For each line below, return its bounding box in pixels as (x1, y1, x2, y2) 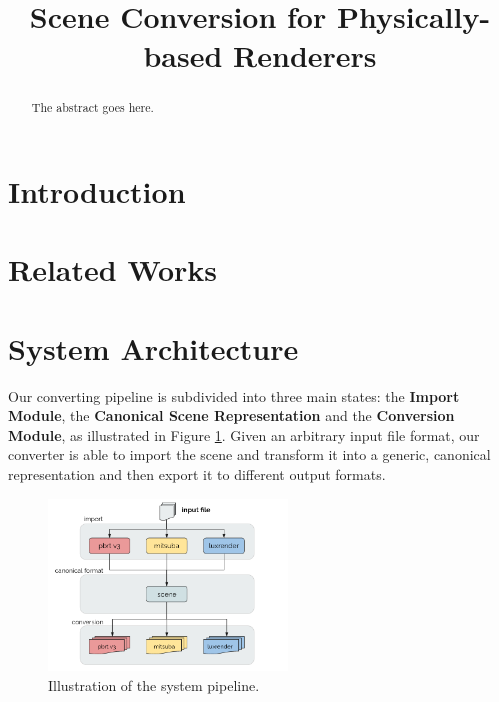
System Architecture (8, 327, 299, 368)
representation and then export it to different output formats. (8, 464, 386, 485)
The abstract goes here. (31, 99, 154, 116)
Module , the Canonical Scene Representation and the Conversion (8, 405, 455, 426)
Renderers (233, 35, 377, 76)
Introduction (8, 171, 186, 212)
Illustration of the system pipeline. (48, 674, 260, 695)
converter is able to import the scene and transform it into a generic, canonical (8, 444, 491, 465)
